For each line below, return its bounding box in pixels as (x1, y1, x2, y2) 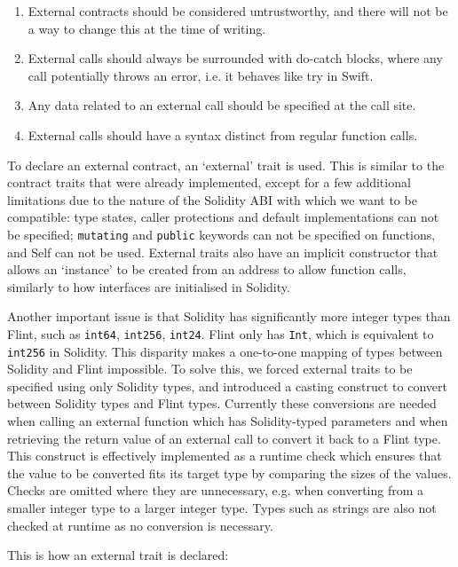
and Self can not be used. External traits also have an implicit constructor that (7, 242, 438, 261)
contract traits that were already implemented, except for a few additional (7, 173, 411, 192)
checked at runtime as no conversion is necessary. (7, 516, 273, 534)
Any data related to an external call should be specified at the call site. (28, 96, 416, 114)
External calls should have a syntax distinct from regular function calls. (28, 125, 418, 144)
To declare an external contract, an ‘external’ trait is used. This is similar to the (7, 155, 445, 174)
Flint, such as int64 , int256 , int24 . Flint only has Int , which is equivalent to (7, 324, 434, 343)
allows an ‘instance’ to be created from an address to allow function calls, (7, 260, 407, 279)
